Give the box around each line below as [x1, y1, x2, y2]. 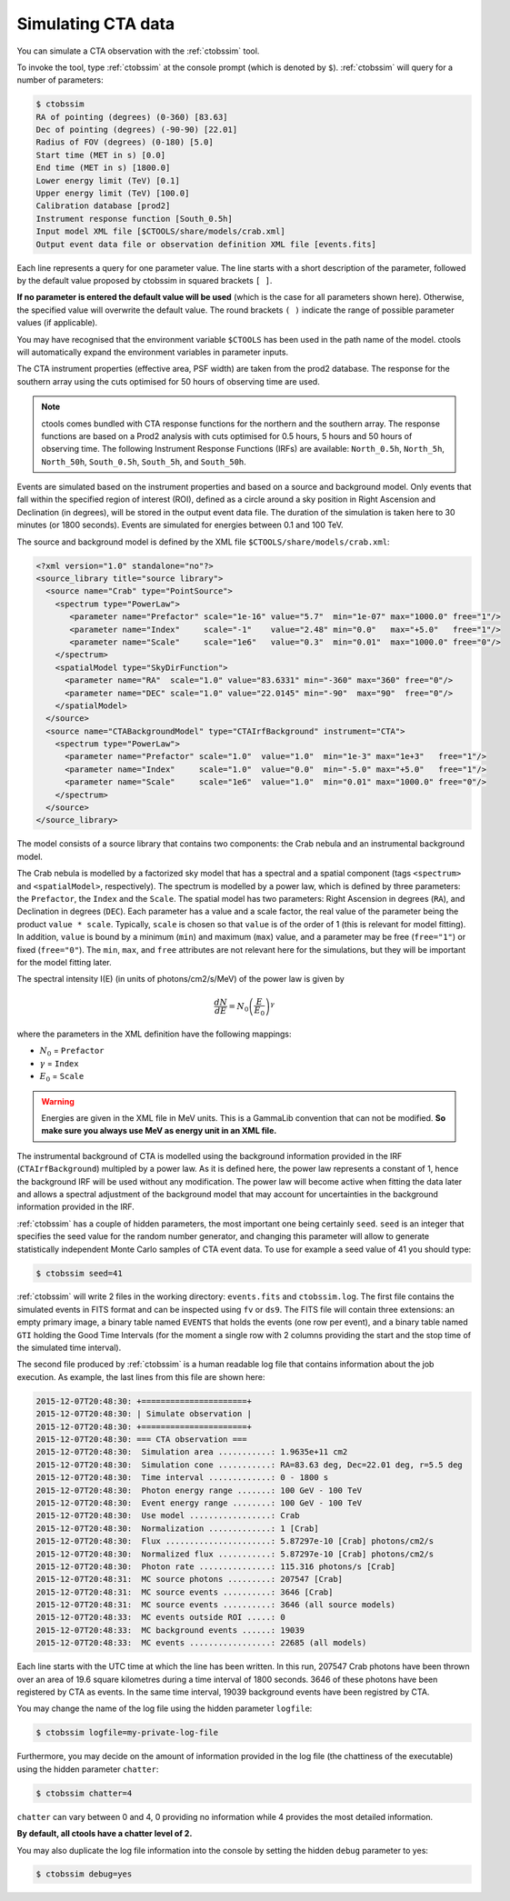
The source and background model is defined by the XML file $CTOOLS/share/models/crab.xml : [16, 536, 390, 547]
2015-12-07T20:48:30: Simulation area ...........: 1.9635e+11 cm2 [35, 1446, 348, 1457]
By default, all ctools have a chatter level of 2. [16, 1828, 193, 1839]
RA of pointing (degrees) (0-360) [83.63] [35, 112, 228, 122]
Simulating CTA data [16, 14, 175, 34]
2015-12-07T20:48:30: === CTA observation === [35, 1434, 247, 1445]
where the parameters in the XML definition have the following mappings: [16, 1028, 292, 1040]
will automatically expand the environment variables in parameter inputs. [16, 346, 289, 357]
